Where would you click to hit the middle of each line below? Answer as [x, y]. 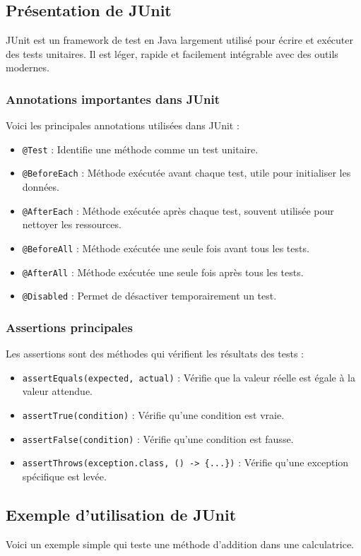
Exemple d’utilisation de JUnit [121, 514]
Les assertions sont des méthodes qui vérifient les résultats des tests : [155, 354]
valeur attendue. [58, 391]
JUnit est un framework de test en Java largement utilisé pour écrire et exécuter [180, 40]
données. [41, 187]
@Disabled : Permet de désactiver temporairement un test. [149, 296]
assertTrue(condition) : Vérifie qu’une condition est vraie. [153, 414]
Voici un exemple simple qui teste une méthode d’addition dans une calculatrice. [180, 544]
